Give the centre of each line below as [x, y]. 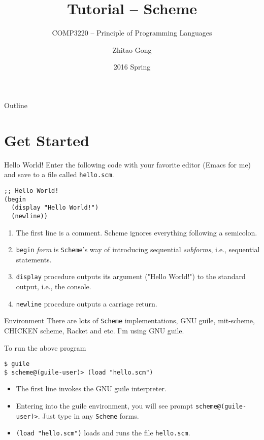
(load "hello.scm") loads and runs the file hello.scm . [103, 433]
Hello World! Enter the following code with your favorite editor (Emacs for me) [128, 164]
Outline [16, 105]
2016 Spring [132, 67]
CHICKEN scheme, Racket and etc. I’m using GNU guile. [94, 330]
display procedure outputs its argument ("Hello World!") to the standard [131, 276]
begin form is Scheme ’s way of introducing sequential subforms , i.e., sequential [138, 249]
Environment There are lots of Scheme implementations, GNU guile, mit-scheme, [129, 320]
